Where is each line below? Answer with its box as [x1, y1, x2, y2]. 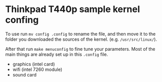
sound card [12, 71, 37, 77]
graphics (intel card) [12, 61, 55, 67]
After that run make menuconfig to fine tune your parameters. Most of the [5, 46, 155, 52]
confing [5, 14, 39, 26]
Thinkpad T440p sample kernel [5, 4, 140, 15]
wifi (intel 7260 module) [12, 66, 62, 72]
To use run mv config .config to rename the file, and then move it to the [5, 31, 156, 37]
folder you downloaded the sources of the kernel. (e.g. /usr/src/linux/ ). [5, 36, 157, 42]
